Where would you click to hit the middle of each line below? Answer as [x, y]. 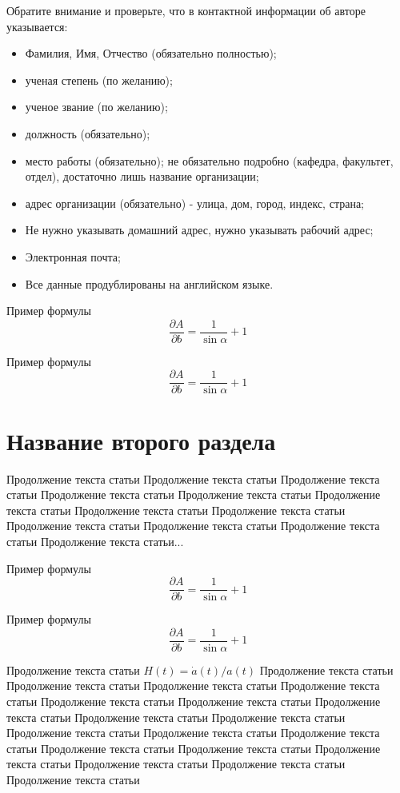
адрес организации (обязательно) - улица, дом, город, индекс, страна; [194, 203]
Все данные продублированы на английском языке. [149, 283]
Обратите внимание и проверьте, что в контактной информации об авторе [186, 10]
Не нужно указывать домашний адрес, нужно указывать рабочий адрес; [199, 230]
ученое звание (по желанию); [96, 107]
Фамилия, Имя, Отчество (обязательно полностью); [151, 53]
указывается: [37, 26]
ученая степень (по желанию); [99, 80]
